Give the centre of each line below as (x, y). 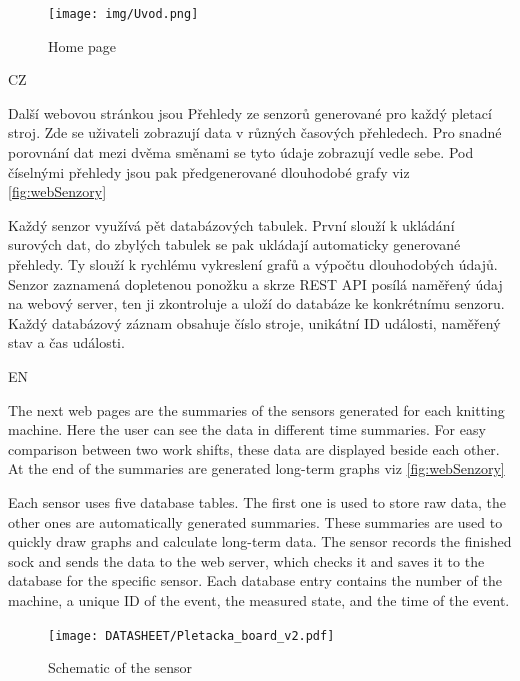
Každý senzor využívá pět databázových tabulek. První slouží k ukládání (231, 224)
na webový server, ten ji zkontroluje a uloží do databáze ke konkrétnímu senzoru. (256, 303)
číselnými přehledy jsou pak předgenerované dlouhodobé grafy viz (209, 171)
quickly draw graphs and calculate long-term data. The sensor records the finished (260, 541)
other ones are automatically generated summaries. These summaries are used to (255, 521)
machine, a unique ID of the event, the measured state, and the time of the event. (259, 599)
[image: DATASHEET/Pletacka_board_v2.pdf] (191, 635)
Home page (82, 45)
